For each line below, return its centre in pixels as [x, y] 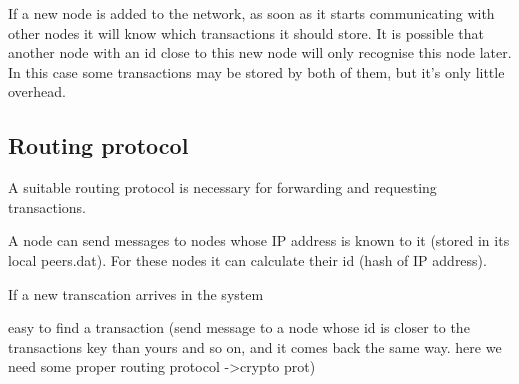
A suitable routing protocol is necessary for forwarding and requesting [222, 187]
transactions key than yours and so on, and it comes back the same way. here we [255, 346]
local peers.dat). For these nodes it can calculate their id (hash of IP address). [247, 259]
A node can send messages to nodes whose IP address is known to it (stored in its [259, 240]
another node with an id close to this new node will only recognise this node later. [260, 52]
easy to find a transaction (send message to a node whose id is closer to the [239, 327]
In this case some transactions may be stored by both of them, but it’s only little [256, 71]
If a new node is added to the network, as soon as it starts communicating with [251, 13]
